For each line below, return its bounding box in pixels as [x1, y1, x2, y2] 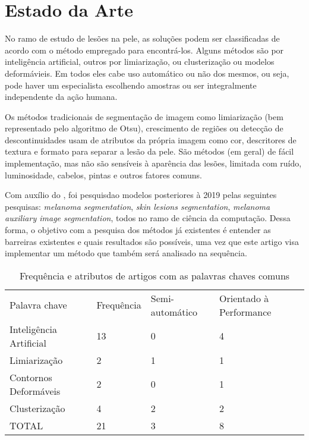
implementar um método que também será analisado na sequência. [5, 247, 247, 259]
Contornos [10, 370, 52, 384]
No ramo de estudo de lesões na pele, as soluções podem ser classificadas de [5, 32, 280, 45]
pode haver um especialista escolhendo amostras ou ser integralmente [5, 78, 257, 91]
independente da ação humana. [5, 90, 118, 103]
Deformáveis [10, 384, 61, 398]
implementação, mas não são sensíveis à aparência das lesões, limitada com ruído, [5, 157, 302, 169]
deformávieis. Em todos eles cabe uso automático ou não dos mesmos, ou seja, [5, 67, 289, 79]
